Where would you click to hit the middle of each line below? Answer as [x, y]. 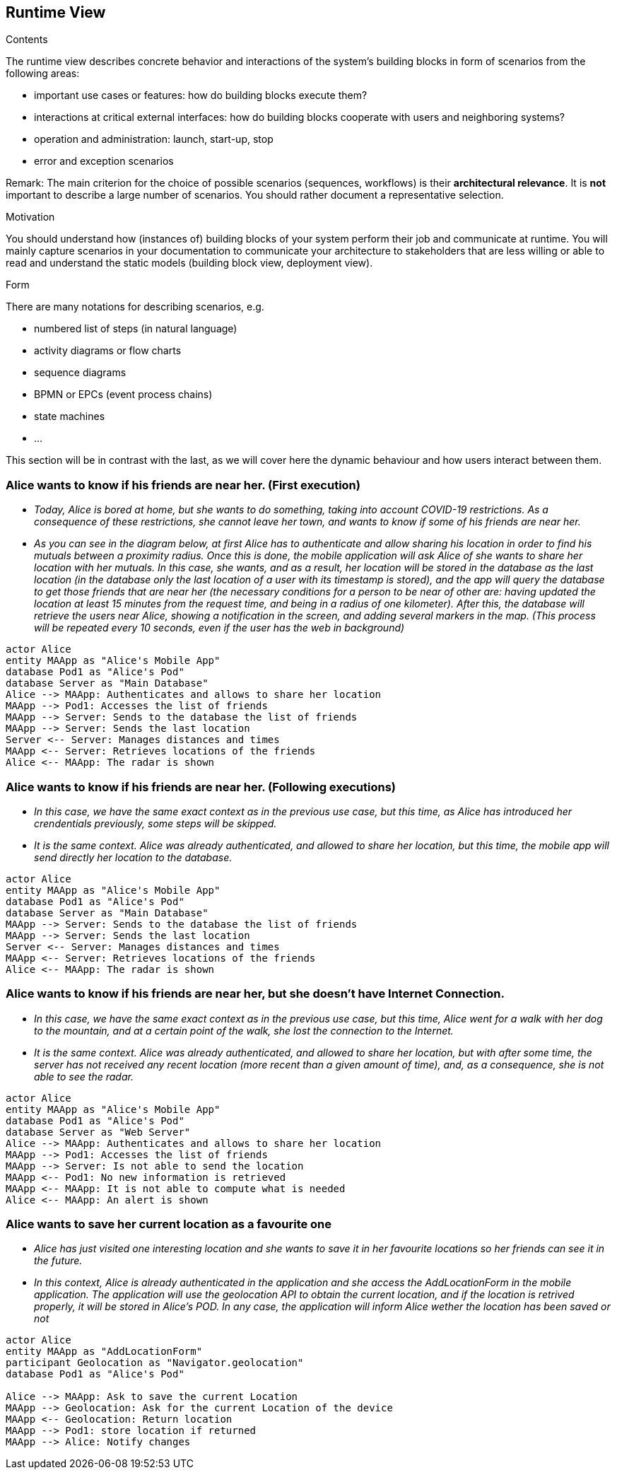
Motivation [30, 217]
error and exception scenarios [104, 161]
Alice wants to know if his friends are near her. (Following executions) [201, 787]
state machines [70, 416]
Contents [27, 40]
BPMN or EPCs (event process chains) [123, 395]
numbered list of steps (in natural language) [136, 329]
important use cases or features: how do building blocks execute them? [201, 95]
